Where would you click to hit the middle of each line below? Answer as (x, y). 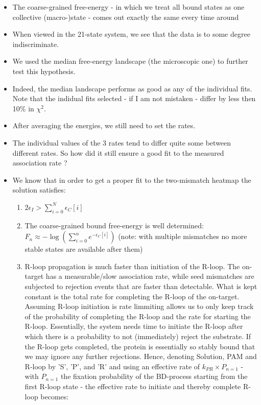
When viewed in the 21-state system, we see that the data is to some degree (131, 34)
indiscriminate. (36, 44)
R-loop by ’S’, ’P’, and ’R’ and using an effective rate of (112, 366)
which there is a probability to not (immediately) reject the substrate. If (138, 336)
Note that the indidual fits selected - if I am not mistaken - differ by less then (134, 98)
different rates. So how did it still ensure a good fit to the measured (118, 152)
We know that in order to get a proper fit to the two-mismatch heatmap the (132, 180)
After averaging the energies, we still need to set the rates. (104, 125)
